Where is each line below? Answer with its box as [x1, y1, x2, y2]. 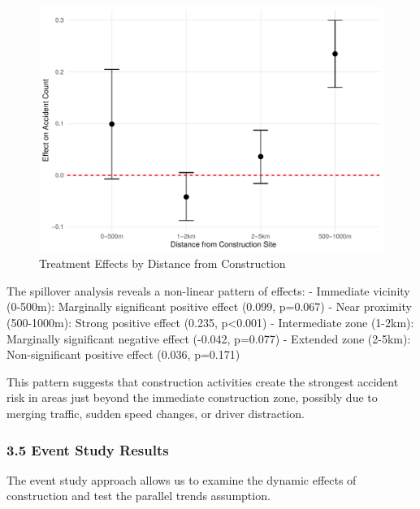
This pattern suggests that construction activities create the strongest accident [6, 373, 399, 390]
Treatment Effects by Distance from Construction [39, 255, 286, 272]
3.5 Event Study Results [6, 439, 169, 459]
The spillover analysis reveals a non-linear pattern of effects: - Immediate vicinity [6, 282, 410, 299]
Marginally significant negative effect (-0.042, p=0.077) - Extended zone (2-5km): [6, 330, 411, 347]
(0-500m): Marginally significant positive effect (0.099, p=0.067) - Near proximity [6, 298, 412, 315]
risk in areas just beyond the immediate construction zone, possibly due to [6, 389, 378, 406]
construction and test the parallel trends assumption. [6, 487, 271, 504]
